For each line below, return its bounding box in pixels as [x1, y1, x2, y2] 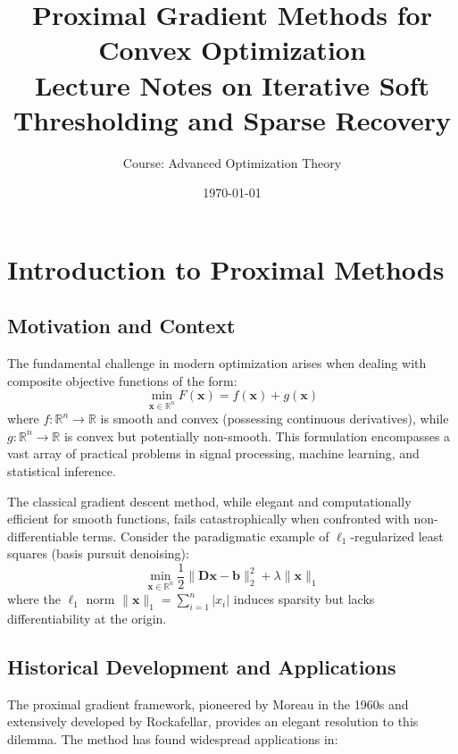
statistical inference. [7, 462, 116, 481]
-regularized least [350, 526, 444, 545]
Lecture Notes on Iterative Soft [34, 66, 430, 103]
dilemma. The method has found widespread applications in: [7, 730, 338, 749]
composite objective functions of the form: [7, 371, 237, 390]
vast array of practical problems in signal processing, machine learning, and [7, 444, 420, 463]
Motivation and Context [7, 312, 236, 339]
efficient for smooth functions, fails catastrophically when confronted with [7, 509, 410, 528]
